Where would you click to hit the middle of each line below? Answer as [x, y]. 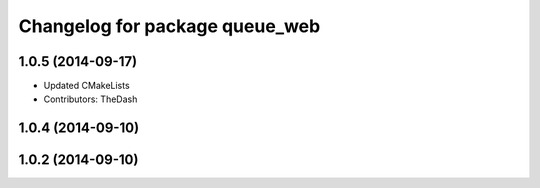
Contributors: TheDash [90, 99]
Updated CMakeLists [86, 86]
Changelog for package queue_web [169, 26]
